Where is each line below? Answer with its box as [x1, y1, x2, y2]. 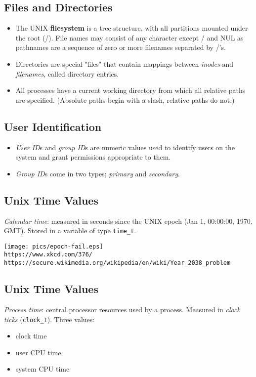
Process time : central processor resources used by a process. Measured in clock [4, 304, 240, 314]
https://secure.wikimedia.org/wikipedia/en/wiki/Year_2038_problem [4, 259, 231, 267]
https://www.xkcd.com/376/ [4, 251, 92, 258]
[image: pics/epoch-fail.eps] [4, 243, 103, 250]
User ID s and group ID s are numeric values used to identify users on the [15, 142, 235, 152]
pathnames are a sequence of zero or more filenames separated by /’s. [15, 42, 226, 52]
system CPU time [15, 364, 70, 374]
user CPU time [15, 347, 61, 357]
